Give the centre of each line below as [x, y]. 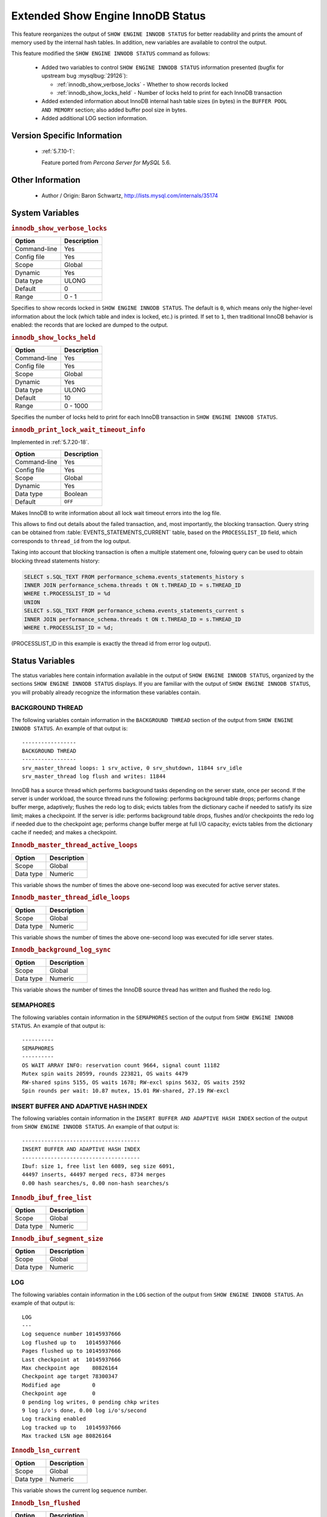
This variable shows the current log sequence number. [79, 1490]
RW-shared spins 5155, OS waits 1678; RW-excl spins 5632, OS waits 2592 [134, 1082]
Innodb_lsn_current [46, 1450]
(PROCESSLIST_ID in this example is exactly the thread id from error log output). [111, 643]
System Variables [45, 213]
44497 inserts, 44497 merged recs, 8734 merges [94, 1175]
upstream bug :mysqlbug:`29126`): [84, 76]
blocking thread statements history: [55, 561]
